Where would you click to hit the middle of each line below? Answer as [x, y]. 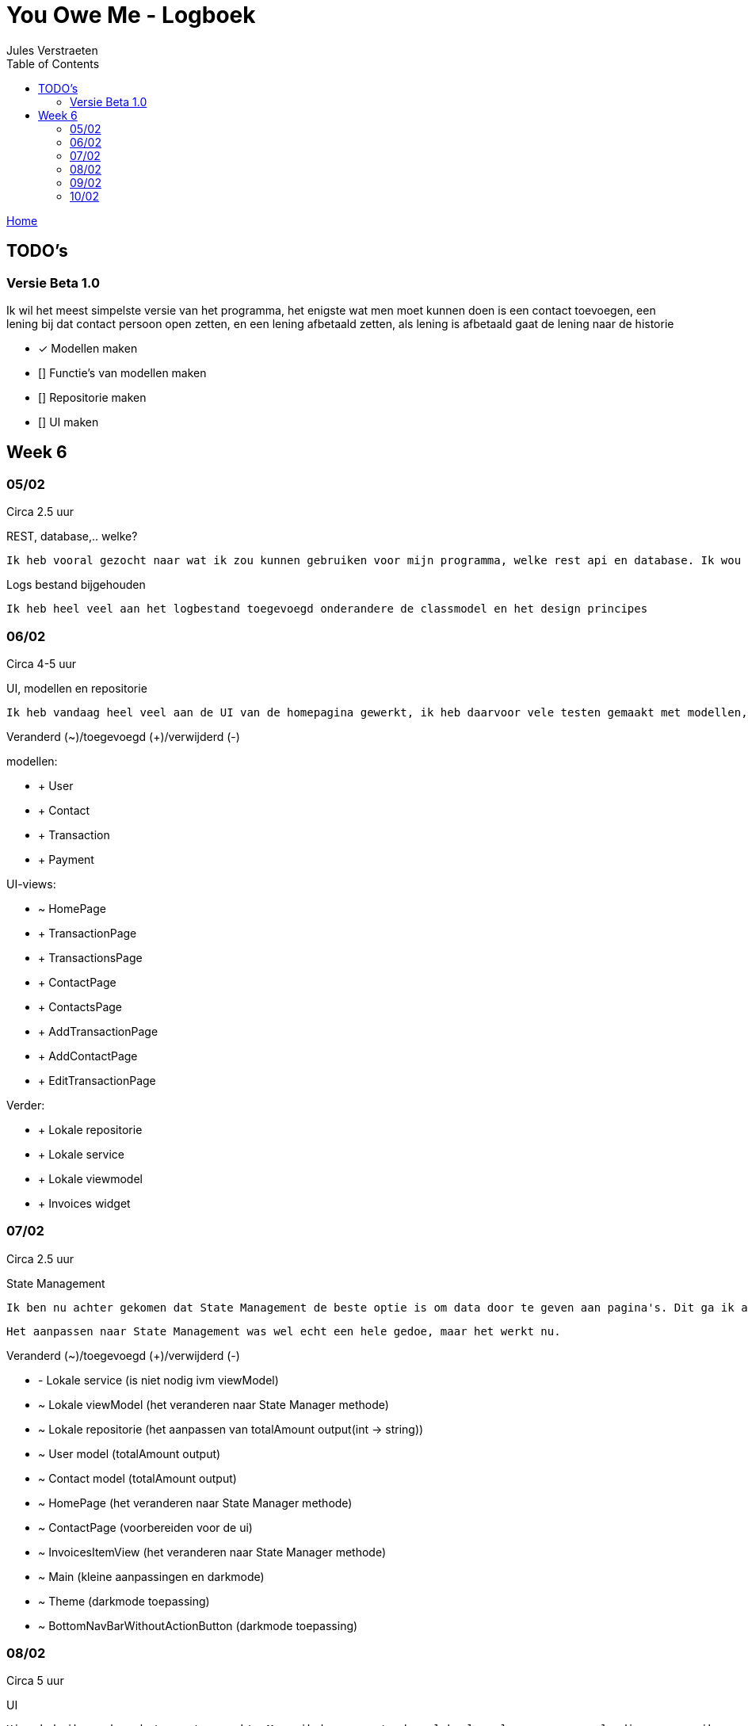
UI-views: [31, 884]
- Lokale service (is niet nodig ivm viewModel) [158, 1380]
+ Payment [66, 859]
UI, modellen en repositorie [77, 688]
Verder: [26, 1105]
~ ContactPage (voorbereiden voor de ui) [145, 1527]
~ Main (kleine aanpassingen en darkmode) [151, 1576]
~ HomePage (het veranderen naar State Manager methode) [195, 1503]
